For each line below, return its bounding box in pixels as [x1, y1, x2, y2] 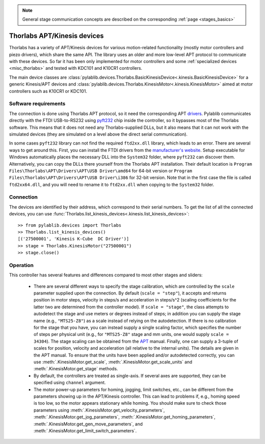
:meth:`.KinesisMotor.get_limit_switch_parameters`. [33, 428, 137, 434]
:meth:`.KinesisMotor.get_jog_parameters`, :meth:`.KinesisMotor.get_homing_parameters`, [33, 414, 215, 420]
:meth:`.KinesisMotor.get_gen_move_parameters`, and [33, 421, 143, 427]
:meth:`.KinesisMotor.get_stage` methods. [33, 366, 118, 372]
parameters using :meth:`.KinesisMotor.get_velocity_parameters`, [33, 407, 165, 413]
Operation [9, 262, 34, 268]
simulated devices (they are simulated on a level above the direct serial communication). [9, 131, 188, 137]
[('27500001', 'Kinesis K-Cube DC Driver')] [18, 236, 130, 242]
